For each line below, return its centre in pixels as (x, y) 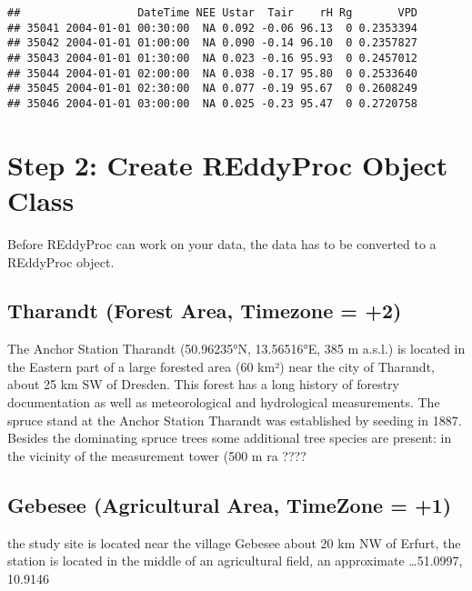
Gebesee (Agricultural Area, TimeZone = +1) (230, 504)
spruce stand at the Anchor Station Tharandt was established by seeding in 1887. (235, 420)
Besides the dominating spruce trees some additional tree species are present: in (230, 438)
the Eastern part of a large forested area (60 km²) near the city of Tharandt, (221, 366)
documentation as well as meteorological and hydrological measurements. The (224, 402)
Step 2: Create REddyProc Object (228, 164)
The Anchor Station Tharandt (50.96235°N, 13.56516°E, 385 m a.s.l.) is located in (236, 349)
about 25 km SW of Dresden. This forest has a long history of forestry (203, 384)
